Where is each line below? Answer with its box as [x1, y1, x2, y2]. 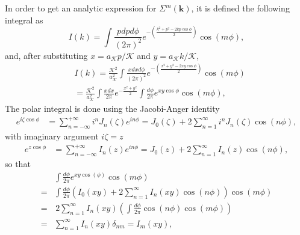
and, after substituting [5, 49, 88, 61]
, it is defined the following [191, 2, 290, 14]
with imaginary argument [5, 130, 99, 142]
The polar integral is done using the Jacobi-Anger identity [5, 102, 220, 115]
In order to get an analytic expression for [5, 2, 157, 14]
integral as [5, 13, 43, 26]
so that [5, 157, 31, 169]
